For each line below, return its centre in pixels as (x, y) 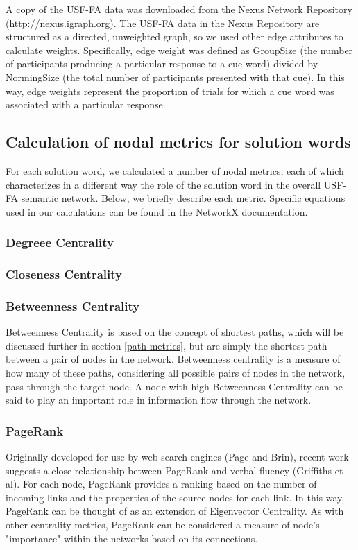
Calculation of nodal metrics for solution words (178, 142)
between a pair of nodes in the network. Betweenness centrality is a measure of (173, 359)
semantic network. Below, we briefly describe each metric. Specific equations (183, 198)
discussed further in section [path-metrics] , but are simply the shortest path (167, 345)
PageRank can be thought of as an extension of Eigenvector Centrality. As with (175, 511)
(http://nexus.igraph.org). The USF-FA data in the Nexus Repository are (163, 23)
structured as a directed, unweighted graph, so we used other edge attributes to (174, 36)
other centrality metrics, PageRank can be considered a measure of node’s (163, 524)
